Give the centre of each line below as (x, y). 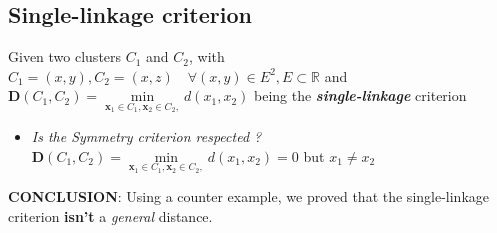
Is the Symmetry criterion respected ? (146, 136)
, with (207, 56)
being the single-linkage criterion (360, 95)
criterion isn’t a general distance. (110, 215)
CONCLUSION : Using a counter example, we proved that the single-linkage (249, 196)
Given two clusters (65, 56)
